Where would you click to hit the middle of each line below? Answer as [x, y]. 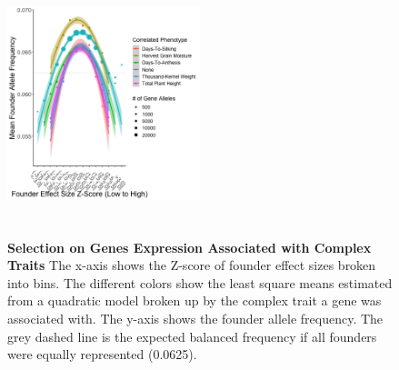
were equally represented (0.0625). [102, 354]
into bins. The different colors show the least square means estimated [200, 282]
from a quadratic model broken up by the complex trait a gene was [195, 300]
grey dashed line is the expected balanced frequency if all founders [192, 336]
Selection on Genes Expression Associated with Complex [190, 247]
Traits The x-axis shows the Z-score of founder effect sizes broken [192, 265]
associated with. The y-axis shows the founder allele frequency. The [195, 318]
